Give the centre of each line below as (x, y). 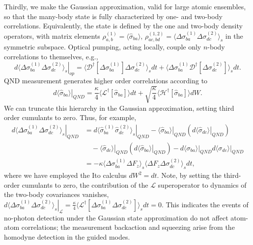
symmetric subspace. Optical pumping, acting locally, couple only (103, 47)
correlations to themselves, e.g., (51, 56)
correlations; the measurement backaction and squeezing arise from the (128, 227)
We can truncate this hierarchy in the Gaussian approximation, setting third (119, 108)
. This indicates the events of (205, 204)
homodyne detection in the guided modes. (67, 236)
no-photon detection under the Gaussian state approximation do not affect (116, 217)
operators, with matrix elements (52, 36)
